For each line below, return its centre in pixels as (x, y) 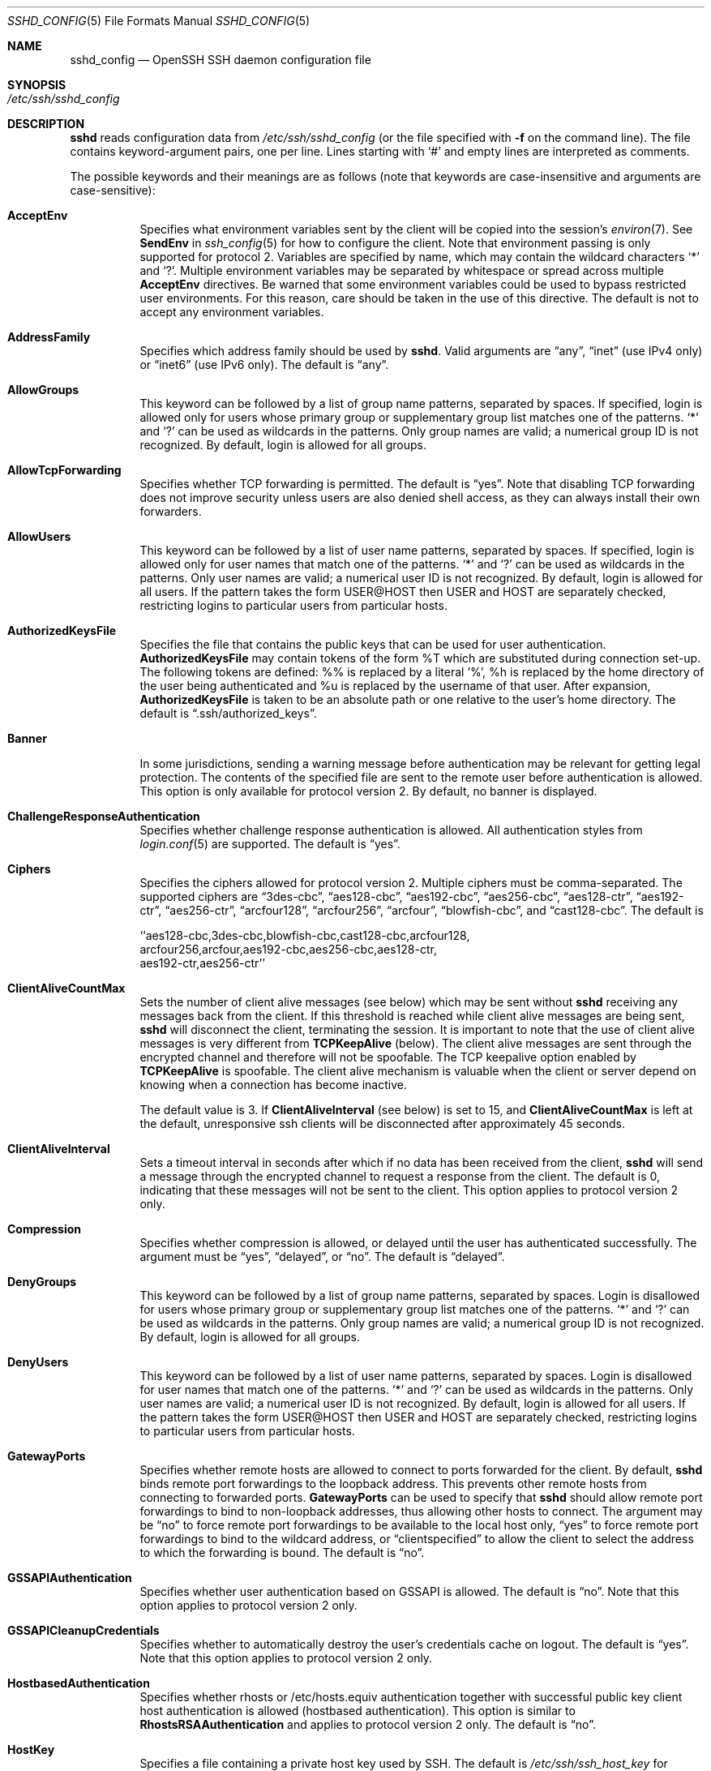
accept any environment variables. (232, 312)
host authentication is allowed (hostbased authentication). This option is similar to (358, 1711)
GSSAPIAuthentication (70, 1578)
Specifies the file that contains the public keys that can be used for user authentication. (373, 644)
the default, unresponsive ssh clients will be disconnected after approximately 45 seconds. (382, 1123)
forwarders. (171, 511)
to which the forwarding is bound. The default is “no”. (282, 1552)
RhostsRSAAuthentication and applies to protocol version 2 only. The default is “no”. (368, 1724)
